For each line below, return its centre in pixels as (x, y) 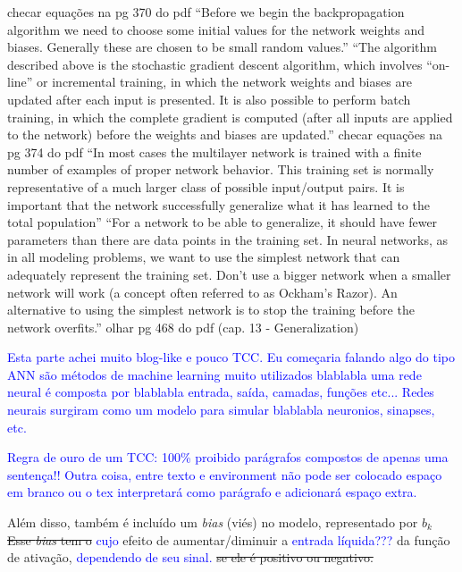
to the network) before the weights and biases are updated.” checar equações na (225, 135)
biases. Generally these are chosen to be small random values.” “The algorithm (222, 47)
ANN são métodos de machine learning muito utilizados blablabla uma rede (214, 374)
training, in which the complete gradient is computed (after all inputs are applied (230, 117)
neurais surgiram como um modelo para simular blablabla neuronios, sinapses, (221, 410)
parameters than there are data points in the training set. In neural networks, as (227, 239)
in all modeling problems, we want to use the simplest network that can (204, 257)
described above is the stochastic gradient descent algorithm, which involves (215, 64)
